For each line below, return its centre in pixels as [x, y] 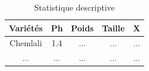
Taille [113, 28]
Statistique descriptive [75, 7]
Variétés [26, 28]
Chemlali [26, 43]
